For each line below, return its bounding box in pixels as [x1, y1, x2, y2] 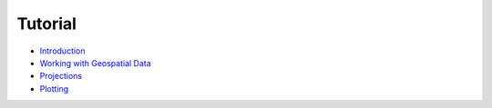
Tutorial [16, 14, 77, 34]
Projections [39, 71, 82, 82]
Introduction [39, 45, 86, 56]
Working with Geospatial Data [39, 57, 152, 68]
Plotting [39, 83, 69, 94]
